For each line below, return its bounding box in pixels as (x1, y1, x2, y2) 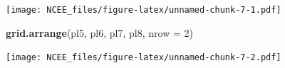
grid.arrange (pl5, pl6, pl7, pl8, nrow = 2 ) (6, 25, 193, 40)
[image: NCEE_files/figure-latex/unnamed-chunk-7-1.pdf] (6, 5, 281, 15)
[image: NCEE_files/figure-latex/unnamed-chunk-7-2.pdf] (6, 52, 281, 63)
